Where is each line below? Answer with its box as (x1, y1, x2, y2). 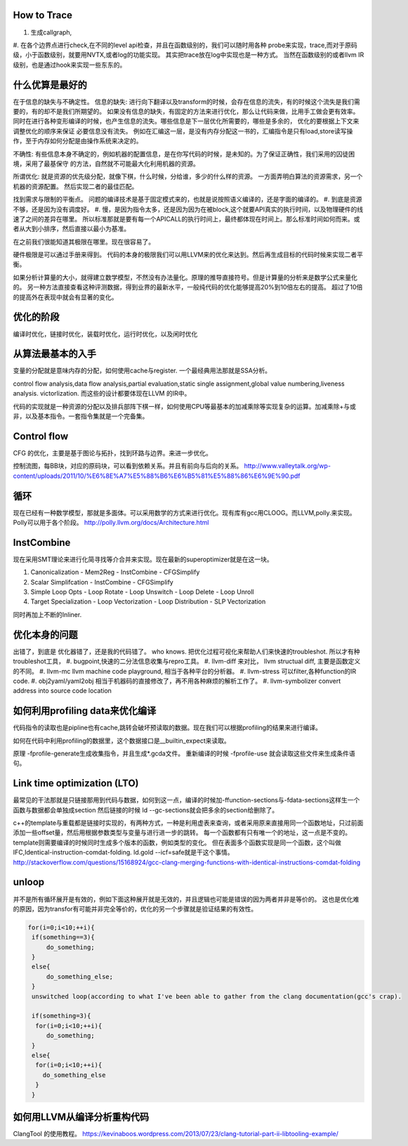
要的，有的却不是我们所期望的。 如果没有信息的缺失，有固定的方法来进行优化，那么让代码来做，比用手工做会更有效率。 (13, 107, 360, 115)
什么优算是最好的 (13, 79, 87, 91)
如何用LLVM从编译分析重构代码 (13, 1111, 150, 1123)
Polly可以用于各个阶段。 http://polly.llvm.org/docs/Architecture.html (13, 518, 209, 526)
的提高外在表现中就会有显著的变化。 (13, 292, 118, 301)
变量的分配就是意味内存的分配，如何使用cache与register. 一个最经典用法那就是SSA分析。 (13, 366, 272, 375)
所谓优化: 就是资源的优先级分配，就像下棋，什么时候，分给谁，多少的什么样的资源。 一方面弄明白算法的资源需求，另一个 (13, 172, 363, 181)
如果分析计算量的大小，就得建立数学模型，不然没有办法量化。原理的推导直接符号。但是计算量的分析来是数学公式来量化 (13, 273, 357, 281)
